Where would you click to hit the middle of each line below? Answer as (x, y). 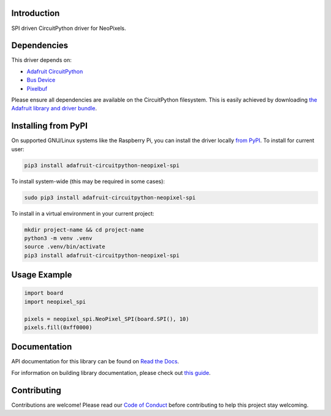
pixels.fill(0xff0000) (58, 327)
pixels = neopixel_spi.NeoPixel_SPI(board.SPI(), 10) (107, 319)
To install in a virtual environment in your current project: (83, 213)
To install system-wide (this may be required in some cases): (88, 181)
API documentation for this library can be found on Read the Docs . (95, 361)
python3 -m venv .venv (58, 238)
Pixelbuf (37, 88)
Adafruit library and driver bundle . (54, 108)
